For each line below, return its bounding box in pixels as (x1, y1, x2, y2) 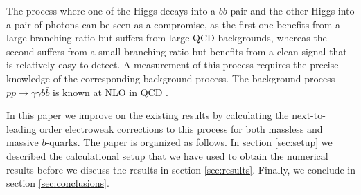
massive (6, 135, 39, 149)
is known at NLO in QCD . (53, 84, 168, 99)
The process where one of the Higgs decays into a (6, 3, 216, 17)
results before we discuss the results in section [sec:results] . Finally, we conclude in (6, 162, 355, 176)
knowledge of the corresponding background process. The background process (6, 71, 335, 85)
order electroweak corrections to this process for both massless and (39, 121, 323, 136)
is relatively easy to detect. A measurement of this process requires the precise (6, 57, 339, 72)
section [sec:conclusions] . (6, 176, 109, 190)
